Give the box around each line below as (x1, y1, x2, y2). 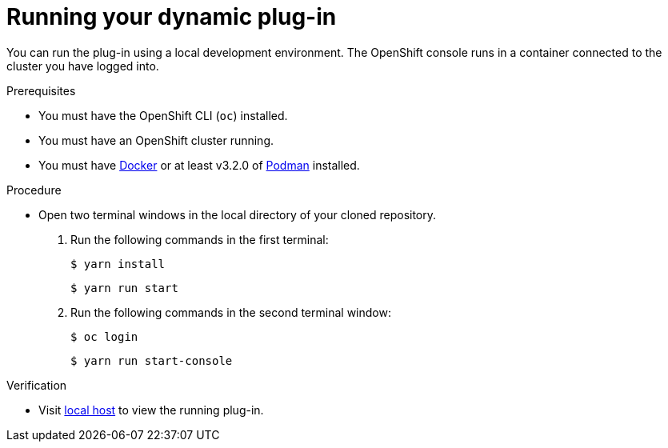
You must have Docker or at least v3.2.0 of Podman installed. (38, 158, 360, 172)
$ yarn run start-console (70, 354, 233, 367)
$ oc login (70, 330, 138, 343)
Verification (6, 378, 67, 392)
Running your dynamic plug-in (6, 3, 337, 30)
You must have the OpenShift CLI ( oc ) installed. (38, 108, 288, 122)
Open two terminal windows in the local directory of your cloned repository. (38, 207, 437, 222)
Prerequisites (6, 83, 76, 98)
